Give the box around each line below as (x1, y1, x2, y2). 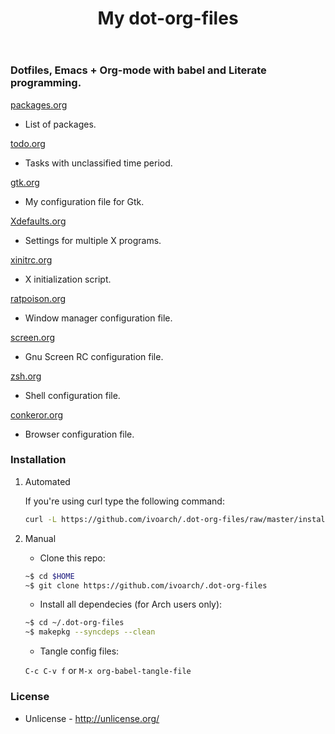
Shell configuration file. (24, 389, 121, 401)
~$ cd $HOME (24, 571, 75, 581)
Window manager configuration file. (24, 312, 173, 324)
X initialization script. (24, 273, 112, 285)
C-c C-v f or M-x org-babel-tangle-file (24, 665, 192, 677)
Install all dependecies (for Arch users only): (39, 598, 223, 611)
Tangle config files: (39, 645, 120, 657)
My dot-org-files (97, 7, 239, 30)
